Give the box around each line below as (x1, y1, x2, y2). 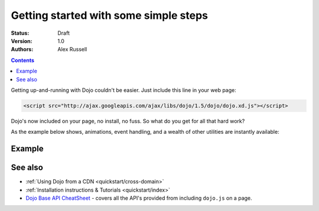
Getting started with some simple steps (11, 9, 208, 22)
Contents (11, 57, 35, 64)
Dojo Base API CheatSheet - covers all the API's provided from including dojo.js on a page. (25, 194, 252, 202)
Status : (11, 29, 30, 37)
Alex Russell (57, 46, 87, 53)
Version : (11, 37, 32, 44)
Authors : (11, 46, 34, 53)
